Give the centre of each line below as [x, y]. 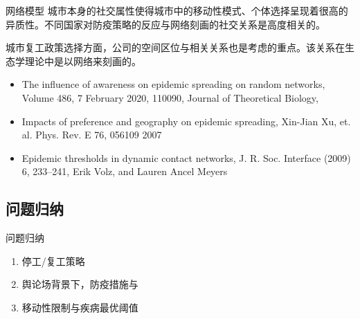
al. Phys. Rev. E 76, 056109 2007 [92, 135]
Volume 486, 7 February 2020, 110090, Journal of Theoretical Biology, [170, 97]
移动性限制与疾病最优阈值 [80, 307]
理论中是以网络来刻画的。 [83, 61]
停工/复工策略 [53, 261]
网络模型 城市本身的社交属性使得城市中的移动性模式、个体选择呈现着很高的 [177, 10]
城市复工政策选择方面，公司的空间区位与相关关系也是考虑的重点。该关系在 [175, 47]
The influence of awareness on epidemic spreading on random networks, [173, 84]
